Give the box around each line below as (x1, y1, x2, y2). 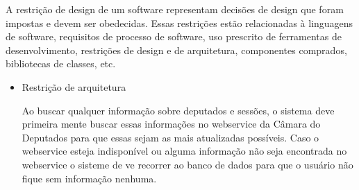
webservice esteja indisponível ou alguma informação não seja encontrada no (22, 144, 347, 158)
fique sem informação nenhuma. (22, 171, 157, 185)
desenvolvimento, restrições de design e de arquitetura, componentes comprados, (6, 42, 347, 57)
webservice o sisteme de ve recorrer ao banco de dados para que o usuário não (22, 157, 353, 171)
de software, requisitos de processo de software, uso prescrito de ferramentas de (6, 29, 342, 44)
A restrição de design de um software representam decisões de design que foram (6, 2, 344, 16)
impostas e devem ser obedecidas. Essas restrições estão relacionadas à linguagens (6, 15, 353, 30)
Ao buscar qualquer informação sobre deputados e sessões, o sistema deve (22, 103, 335, 117)
